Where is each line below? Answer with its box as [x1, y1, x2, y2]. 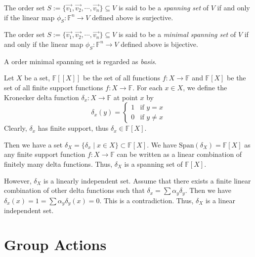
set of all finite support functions [4, 82, 103, 92]
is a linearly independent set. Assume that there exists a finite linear [43, 175, 251, 185]
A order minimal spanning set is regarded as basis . [4, 56, 157, 66]
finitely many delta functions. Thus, [4, 158, 113, 169]
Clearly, [4, 123, 27, 133]
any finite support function [4, 149, 85, 159]
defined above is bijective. [121, 38, 198, 49]
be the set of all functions [83, 73, 161, 83]
